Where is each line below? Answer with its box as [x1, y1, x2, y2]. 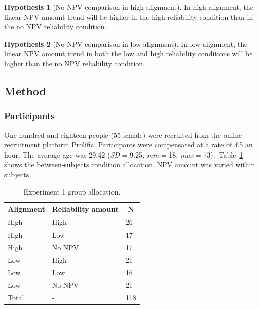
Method [4, 83, 46, 98]
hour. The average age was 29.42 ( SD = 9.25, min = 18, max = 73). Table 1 [4, 149, 243, 160]
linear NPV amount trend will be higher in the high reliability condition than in [4, 11, 253, 22]
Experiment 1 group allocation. [23, 186, 121, 197]
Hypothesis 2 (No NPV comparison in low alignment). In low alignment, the [4, 38, 248, 49]
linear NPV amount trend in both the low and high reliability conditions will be [4, 48, 253, 59]
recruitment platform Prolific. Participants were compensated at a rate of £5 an [4, 139, 253, 150]
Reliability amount [52, 204, 119, 214]
